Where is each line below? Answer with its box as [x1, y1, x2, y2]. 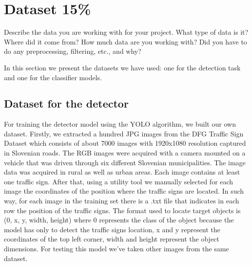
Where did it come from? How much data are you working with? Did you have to [4, 36, 247, 46]
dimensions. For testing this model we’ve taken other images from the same [4, 243, 229, 254]
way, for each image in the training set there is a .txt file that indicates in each [4, 196, 239, 206]
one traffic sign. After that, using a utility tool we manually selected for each [4, 176, 233, 186]
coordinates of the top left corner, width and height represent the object [4, 234, 219, 244]
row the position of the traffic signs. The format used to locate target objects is [4, 205, 241, 215]
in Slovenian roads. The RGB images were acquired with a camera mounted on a [4, 148, 246, 158]
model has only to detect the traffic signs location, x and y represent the [4, 224, 220, 234]
